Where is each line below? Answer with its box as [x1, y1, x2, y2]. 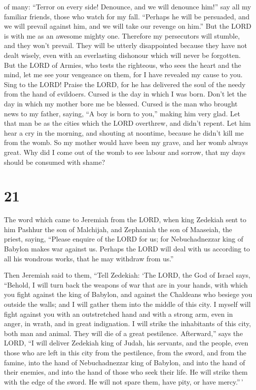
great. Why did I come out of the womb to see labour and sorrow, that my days [4, 146, 246, 157]
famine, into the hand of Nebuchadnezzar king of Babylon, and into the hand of [4, 357, 245, 367]
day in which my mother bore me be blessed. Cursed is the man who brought [4, 98, 238, 108]
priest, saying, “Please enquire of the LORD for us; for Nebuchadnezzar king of [4, 234, 244, 244]
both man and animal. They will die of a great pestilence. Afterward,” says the [4, 328, 243, 338]
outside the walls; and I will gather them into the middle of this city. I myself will [4, 298, 251, 309]
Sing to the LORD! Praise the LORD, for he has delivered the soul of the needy [4, 79, 246, 89]
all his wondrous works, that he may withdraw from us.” [4, 253, 174, 263]
